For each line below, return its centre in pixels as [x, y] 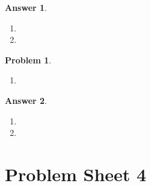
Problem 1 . [28, 59]
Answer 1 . [26, 7]
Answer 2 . [26, 100]
